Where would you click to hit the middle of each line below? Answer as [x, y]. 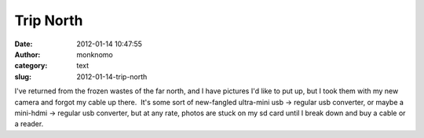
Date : [24, 44]
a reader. [29, 124]
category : [31, 66]
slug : [23, 76]
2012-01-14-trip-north [112, 76]
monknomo [95, 54]
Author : [27, 54]
